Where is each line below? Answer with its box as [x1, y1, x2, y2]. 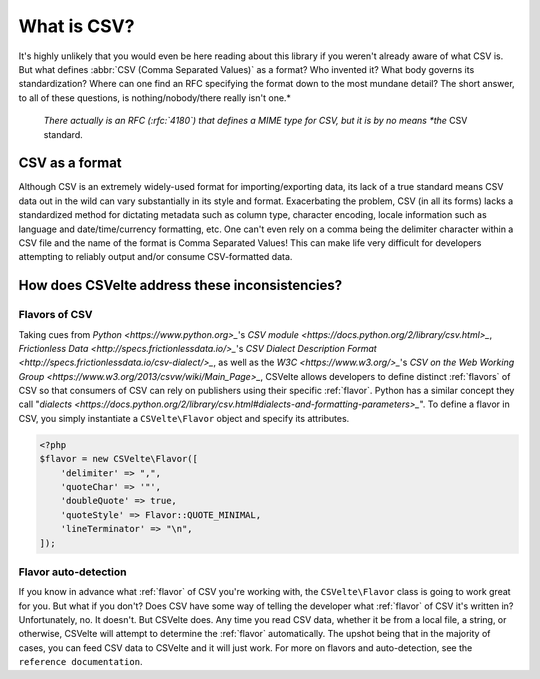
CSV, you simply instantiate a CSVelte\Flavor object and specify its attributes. [18, 412, 350, 424]
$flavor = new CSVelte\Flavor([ [39, 453, 199, 465]
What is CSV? [18, 15, 135, 37]
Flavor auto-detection [18, 565, 127, 579]
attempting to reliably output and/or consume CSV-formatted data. [18, 251, 293, 263]
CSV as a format [18, 155, 122, 172]
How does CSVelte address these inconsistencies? [18, 277, 343, 294]
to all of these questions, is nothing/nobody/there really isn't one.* [18, 91, 292, 104]
